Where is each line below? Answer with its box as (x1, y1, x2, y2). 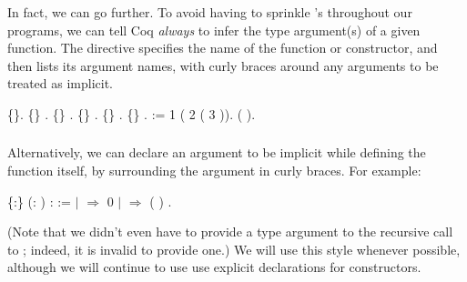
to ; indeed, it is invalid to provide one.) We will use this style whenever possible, (7, 239, 461, 258)
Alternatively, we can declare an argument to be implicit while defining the (7, 143, 426, 162)
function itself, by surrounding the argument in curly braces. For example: (7, 161, 421, 180)
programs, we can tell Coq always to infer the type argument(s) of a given (7, 20, 421, 39)
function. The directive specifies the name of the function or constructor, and (7, 38, 438, 57)
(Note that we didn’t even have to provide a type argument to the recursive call (7, 222, 453, 241)
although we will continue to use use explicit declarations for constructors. (7, 257, 421, 277)
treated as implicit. (7, 74, 114, 93)
